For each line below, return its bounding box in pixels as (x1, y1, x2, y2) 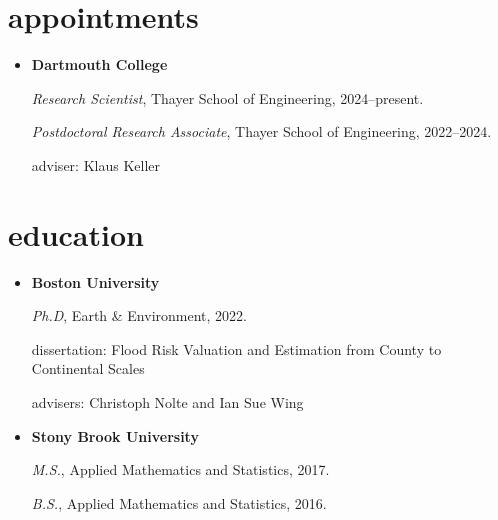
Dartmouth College (31, 54, 168, 75)
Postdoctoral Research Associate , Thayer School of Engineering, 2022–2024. (31, 121, 492, 142)
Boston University (31, 271, 160, 292)
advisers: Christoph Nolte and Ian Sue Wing (31, 392, 304, 412)
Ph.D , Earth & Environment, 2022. (31, 305, 247, 326)
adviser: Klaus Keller (31, 154, 160, 175)
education (8, 213, 144, 254)
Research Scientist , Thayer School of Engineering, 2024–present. (31, 87, 424, 108)
